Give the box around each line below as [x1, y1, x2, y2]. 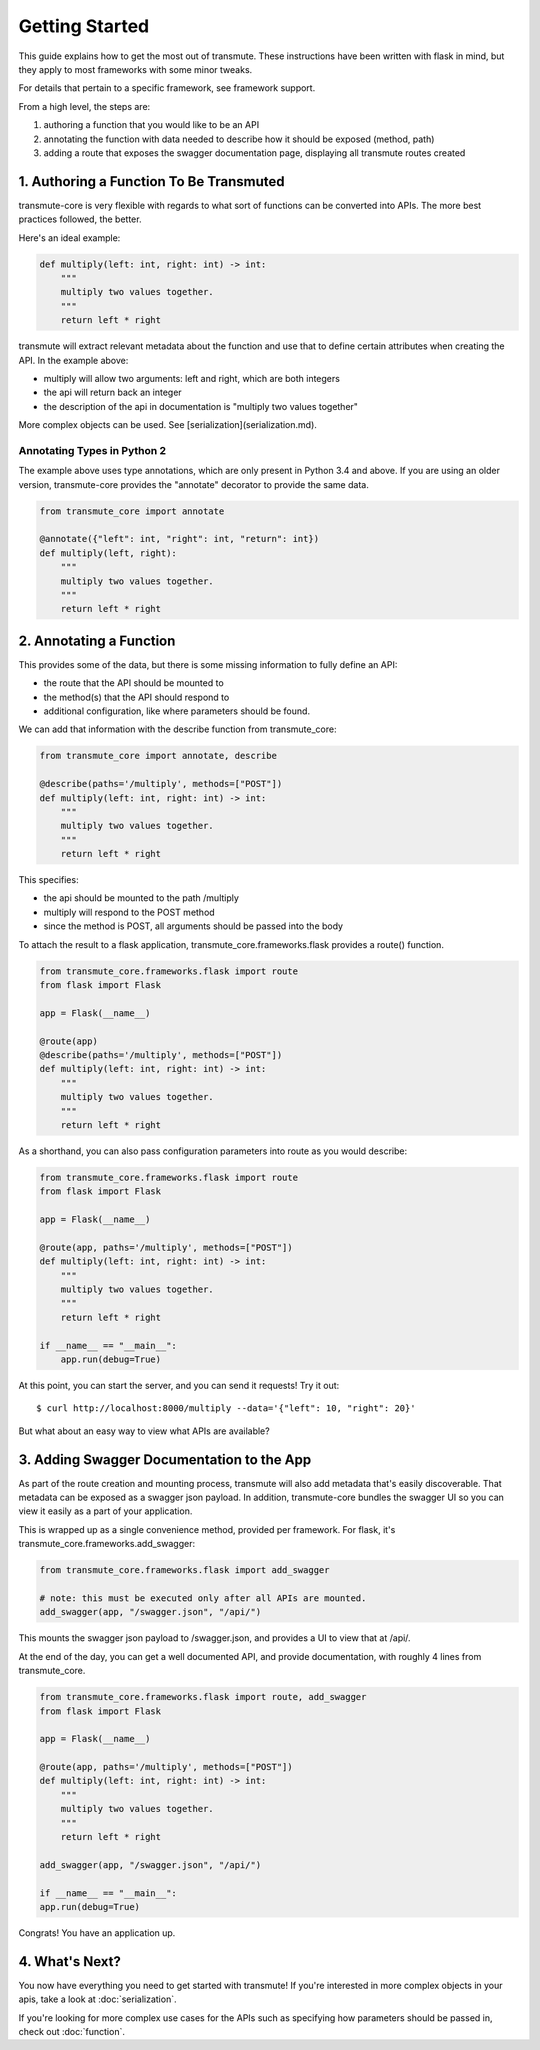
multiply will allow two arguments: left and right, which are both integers [43, 372, 340, 384]
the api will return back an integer [43, 386, 182, 399]
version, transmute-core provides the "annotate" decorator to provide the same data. [18, 478, 369, 490]
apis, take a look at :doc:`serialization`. [18, 1993, 177, 2005]
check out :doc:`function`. [18, 2026, 125, 2038]
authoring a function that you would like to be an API [43, 119, 260, 131]
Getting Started [18, 15, 150, 37]
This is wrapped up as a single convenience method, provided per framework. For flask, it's [18, 1523, 396, 1535]
